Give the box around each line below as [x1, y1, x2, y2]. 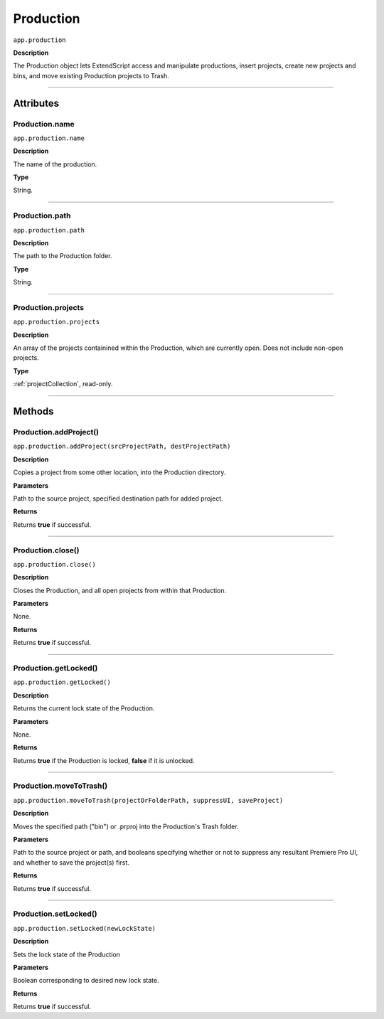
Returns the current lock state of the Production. [13, 704, 155, 713]
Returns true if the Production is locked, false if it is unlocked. [13, 756, 195, 764]
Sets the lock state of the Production [13, 950, 121, 959]
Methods [13, 405, 54, 417]
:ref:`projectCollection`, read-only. [13, 380, 113, 388]
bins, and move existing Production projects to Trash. [13, 71, 170, 80]
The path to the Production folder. [13, 252, 113, 260]
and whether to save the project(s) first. [13, 858, 129, 867]
